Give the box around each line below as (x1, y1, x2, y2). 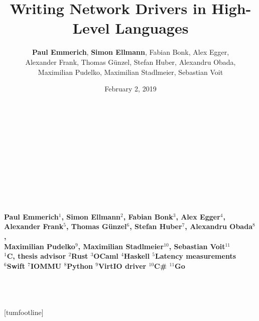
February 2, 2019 (104, 83, 157, 94)
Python (67, 260, 93, 271)
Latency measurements (155, 251, 236, 261)
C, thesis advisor (7, 251, 66, 261)
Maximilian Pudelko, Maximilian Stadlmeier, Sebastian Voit (38, 66, 223, 77)
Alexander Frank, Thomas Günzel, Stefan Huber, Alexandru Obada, (25, 56, 236, 67)
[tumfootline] (4, 307, 44, 317)
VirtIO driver (98, 260, 147, 271)
